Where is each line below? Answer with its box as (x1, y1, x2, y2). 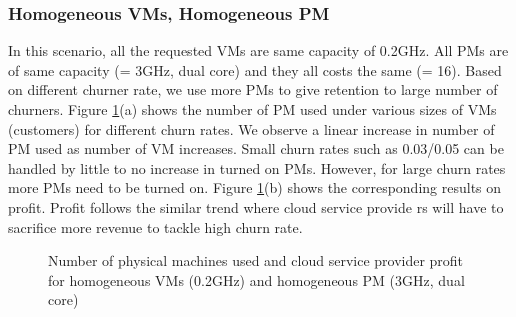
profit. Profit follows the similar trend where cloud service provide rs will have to (8, 196, 504, 217)
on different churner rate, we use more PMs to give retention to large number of (8, 79, 498, 100)
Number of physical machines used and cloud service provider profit (48, 250, 464, 271)
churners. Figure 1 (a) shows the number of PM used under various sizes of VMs (8, 99, 497, 119)
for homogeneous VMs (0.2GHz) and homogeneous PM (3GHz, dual (48, 269, 465, 290)
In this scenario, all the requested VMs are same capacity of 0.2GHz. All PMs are (8, 40, 509, 61)
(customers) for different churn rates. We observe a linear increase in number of (8, 118, 495, 139)
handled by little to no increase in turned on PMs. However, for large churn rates (8, 157, 506, 178)
